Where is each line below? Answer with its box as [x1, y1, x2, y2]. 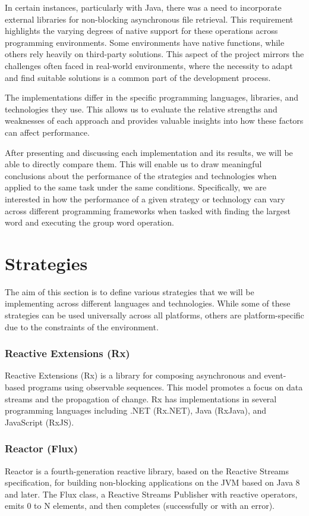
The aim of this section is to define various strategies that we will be [5, 285, 254, 298]
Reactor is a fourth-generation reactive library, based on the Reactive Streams [5, 464, 289, 477]
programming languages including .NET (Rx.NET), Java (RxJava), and [5, 404, 267, 417]
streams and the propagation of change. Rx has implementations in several [5, 392, 277, 405]
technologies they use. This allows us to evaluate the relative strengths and [5, 102, 278, 115]
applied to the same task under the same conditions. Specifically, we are [5, 181, 267, 193]
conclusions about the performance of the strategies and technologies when [5, 169, 277, 182]
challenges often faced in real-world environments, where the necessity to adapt [5, 59, 293, 71]
